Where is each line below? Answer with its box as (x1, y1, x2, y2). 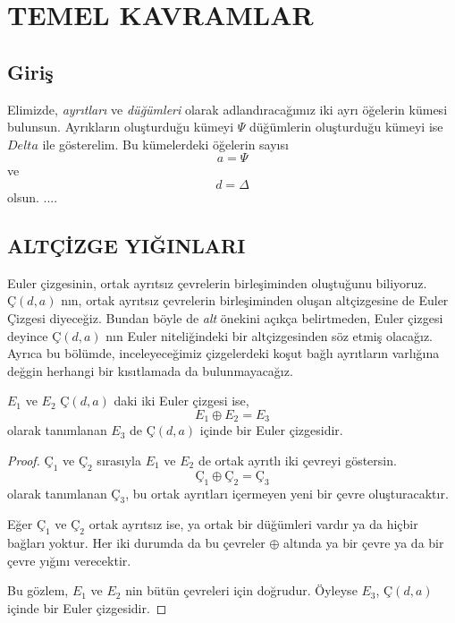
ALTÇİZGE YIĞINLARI (7, 231, 246, 259)
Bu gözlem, (7, 581, 69, 600)
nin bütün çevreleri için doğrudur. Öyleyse (125, 581, 358, 600)
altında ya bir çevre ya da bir (283, 533, 444, 552)
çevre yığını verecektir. (7, 550, 131, 569)
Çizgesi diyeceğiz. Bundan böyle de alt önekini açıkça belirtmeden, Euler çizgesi (7, 308, 443, 327)
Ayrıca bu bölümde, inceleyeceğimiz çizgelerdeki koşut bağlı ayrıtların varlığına (7, 344, 440, 363)
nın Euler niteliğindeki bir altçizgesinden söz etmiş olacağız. (105, 326, 434, 345)
